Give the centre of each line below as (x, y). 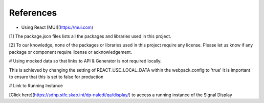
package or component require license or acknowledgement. (70, 52)
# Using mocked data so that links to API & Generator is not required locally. (85, 61)
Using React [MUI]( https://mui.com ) (57, 27)
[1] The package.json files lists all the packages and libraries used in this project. (90, 36)
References (33, 13)
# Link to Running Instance (36, 86)
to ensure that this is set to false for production (56, 77)
